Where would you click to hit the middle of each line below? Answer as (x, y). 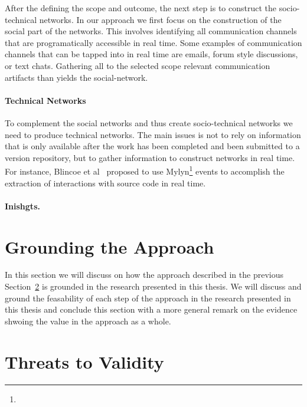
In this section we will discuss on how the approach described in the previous (144, 275)
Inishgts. (22, 206)
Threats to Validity (84, 361)
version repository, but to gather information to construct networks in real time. (150, 157)
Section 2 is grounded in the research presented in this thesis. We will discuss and (153, 286)
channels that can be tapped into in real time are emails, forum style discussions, (151, 54)
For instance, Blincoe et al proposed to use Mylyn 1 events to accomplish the (145, 170)
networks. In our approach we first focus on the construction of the (160, 19)
